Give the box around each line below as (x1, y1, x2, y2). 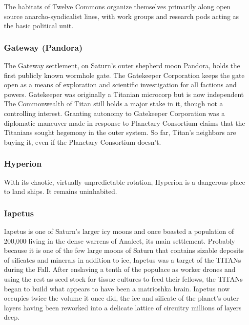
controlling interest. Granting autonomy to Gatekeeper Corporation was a (4, 108, 225, 118)
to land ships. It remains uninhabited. (4, 186, 117, 196)
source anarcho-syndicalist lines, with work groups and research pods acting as (4, 11, 239, 21)
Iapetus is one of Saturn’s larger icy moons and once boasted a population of (4, 226, 234, 236)
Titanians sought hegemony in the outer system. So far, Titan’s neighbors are (4, 127, 236, 137)
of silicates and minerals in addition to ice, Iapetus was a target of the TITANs (4, 254, 241, 265)
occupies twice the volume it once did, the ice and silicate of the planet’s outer (4, 293, 239, 303)
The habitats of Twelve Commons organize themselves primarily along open (4, 1, 231, 11)
